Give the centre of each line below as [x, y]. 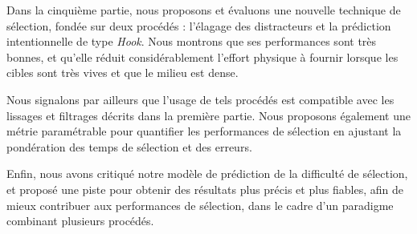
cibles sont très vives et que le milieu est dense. [123, 73]
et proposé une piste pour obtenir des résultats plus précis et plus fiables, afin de [205, 189]
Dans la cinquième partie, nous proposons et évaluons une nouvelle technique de [204, 10]
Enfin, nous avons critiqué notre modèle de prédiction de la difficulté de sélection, [207, 173]
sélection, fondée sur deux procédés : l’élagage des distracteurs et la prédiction [199, 25]
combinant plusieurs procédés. [80, 221]
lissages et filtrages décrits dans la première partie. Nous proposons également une [208, 115]
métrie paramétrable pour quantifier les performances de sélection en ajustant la [204, 131]
